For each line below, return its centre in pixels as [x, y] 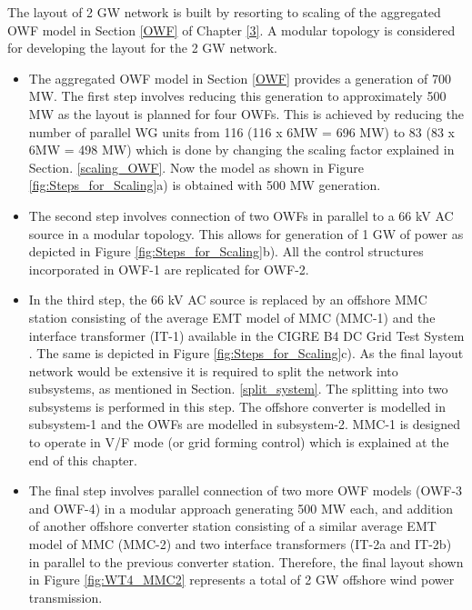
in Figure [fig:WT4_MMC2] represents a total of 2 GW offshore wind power [241, 580]
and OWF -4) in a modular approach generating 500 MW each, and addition [241, 508]
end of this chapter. [83, 460]
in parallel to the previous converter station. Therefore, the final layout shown [246, 561]
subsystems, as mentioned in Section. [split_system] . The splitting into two [238, 389]
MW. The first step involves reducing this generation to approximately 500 [237, 96]
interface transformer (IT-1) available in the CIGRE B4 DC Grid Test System [246, 335]
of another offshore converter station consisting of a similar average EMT [232, 526]
